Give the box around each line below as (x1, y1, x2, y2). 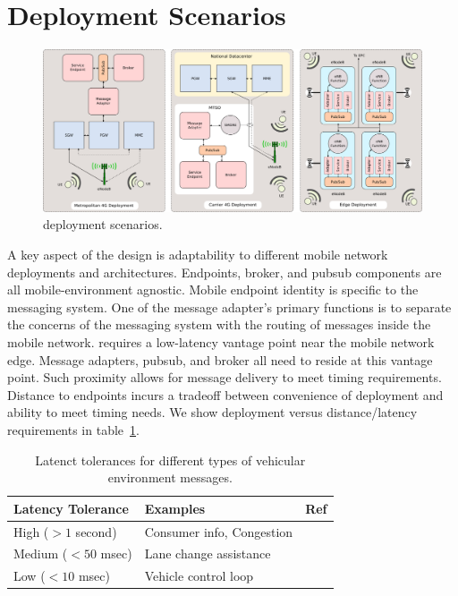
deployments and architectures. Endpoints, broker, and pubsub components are (7, 262, 442, 281)
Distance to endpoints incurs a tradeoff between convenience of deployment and (7, 385, 444, 404)
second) (75, 522, 117, 541)
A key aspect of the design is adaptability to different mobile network (7, 245, 388, 264)
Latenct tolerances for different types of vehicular (35, 450, 306, 469)
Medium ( (13, 544, 68, 563)
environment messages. (107, 468, 233, 487)
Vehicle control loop (144, 566, 254, 585)
